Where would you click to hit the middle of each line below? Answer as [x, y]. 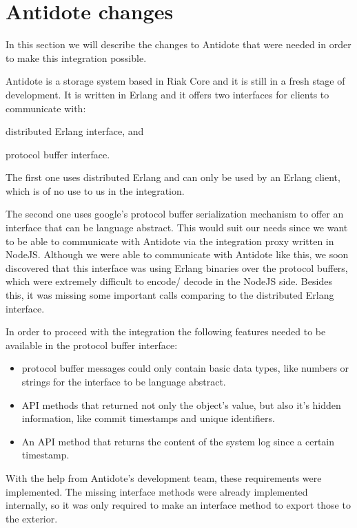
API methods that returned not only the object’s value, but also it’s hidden [181, 404]
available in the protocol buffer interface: [92, 345]
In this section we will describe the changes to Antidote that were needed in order [178, 44]
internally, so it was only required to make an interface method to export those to [178, 505]
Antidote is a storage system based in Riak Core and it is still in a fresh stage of [175, 81]
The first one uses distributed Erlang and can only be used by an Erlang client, [173, 177]
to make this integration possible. [76, 57]
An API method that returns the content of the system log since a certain [178, 441]
